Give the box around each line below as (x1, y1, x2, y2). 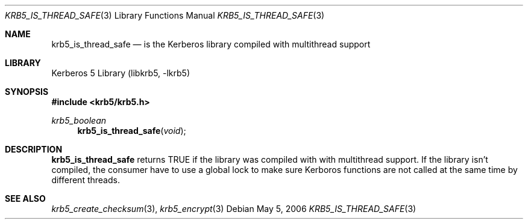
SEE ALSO (5, 193, 46, 204)
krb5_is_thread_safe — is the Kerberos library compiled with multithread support (51, 39, 371, 49)
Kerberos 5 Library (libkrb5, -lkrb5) (51, 68, 190, 78)
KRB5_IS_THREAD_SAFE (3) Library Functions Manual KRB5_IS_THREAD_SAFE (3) (5, 10, 325, 20)
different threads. (51, 175, 120, 185)
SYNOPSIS (5, 86, 49, 97)
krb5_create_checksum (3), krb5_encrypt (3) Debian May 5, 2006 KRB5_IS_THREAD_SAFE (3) (51, 204, 416, 214)
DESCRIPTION (5, 144, 63, 154)
